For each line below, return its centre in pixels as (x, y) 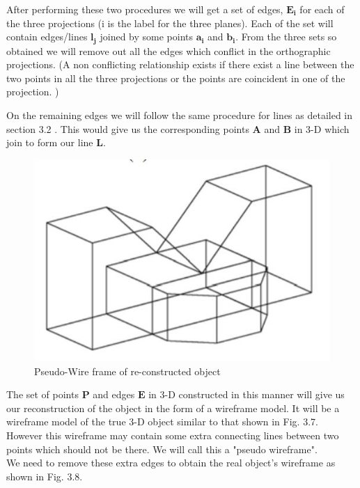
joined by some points (147, 37)
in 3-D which (322, 128)
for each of (322, 9)
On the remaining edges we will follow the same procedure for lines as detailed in (180, 115)
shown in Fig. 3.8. (45, 476)
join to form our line (50, 142)
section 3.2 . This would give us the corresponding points (128, 128)
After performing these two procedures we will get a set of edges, (145, 9)
